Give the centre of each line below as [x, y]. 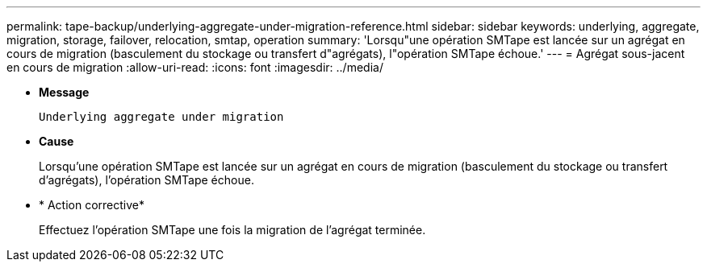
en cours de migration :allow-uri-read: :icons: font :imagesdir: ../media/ [195, 67]
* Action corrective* [92, 205]
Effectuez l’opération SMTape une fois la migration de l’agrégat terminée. [232, 230]
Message [64, 92]
